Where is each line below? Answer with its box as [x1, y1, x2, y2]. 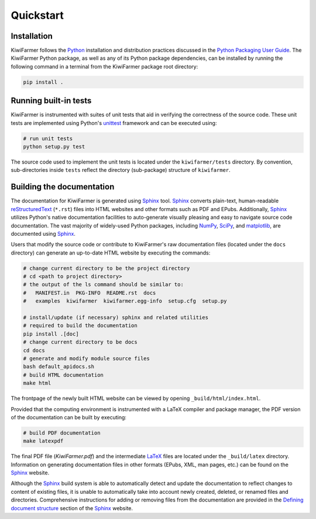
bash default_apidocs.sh [23, 364, 95, 370]
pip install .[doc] [23, 330, 79, 337]
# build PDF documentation [23, 429, 101, 436]
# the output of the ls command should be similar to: [23, 281, 184, 288]
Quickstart [11, 9, 64, 22]
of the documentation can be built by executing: [11, 413, 127, 420]
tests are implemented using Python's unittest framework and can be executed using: [11, 119, 217, 126]
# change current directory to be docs [23, 339, 138, 345]
